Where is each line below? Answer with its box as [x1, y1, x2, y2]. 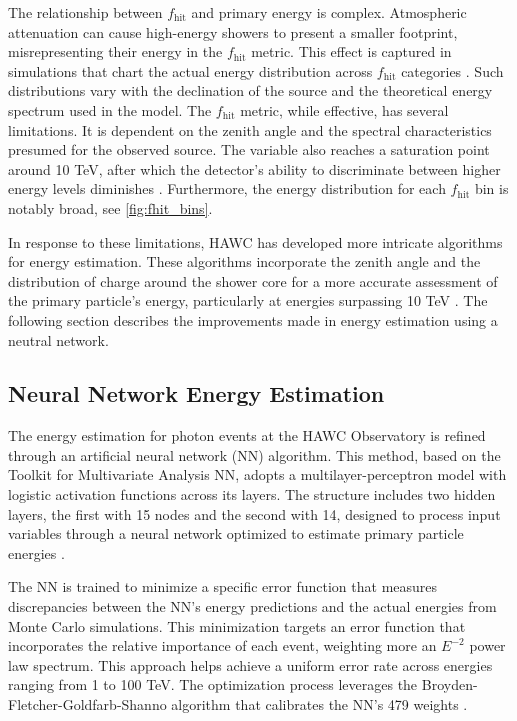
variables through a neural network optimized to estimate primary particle [8, 523, 464, 544]
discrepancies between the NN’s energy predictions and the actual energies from [8, 596, 497, 617]
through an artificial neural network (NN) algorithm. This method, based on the [8, 444, 501, 465]
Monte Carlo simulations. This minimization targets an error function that [8, 615, 466, 636]
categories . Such [401, 60, 504, 81]
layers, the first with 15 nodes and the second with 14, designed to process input [8, 503, 501, 524]
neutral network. [8, 329, 109, 350]
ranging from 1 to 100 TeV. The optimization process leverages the [8, 674, 418, 695]
